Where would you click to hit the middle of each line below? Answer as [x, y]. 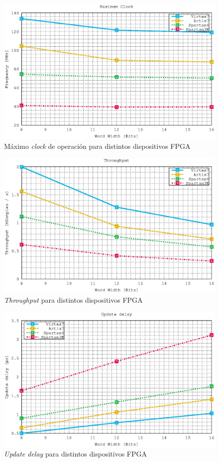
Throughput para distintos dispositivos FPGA [73, 299]
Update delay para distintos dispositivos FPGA [75, 454]
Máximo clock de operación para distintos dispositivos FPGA [97, 146]
